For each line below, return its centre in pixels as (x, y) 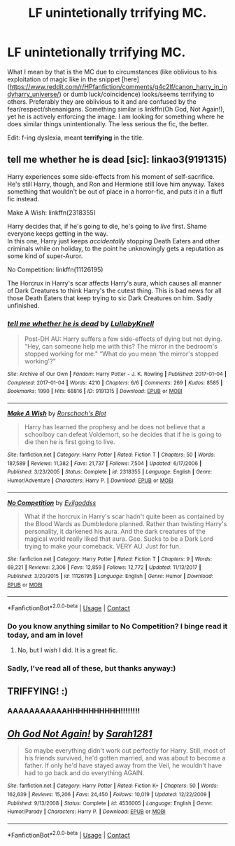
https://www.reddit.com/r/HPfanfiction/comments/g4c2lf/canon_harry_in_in (118, 86)
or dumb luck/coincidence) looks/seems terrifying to (138, 94)
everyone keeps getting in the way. (58, 234)
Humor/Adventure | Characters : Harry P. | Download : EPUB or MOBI (90, 481)
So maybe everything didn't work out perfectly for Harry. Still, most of (125, 751)
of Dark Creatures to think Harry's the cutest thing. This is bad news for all (114, 290)
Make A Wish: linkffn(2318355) (52, 213)
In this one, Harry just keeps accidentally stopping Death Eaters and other (114, 241)
